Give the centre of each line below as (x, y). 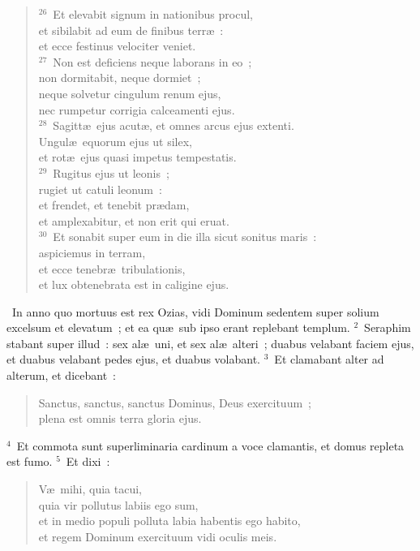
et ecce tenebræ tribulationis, (112, 268)
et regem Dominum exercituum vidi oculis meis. (158, 536)
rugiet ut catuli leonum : (100, 189)
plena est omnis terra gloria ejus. (120, 418)
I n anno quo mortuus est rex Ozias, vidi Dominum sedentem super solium (196, 311)
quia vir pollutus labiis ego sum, (118, 504)
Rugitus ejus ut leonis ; (111, 172)
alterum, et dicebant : (61, 375)
